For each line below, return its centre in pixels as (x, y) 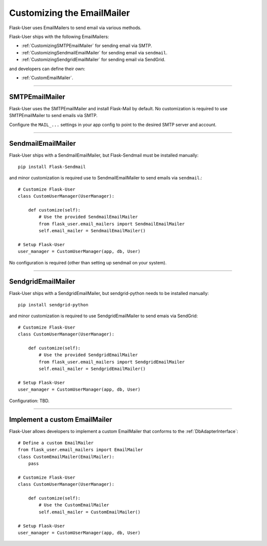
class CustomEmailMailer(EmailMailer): (66, 457)
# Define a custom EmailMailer (56, 443)
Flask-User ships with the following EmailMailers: (59, 37)
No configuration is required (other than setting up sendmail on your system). (88, 262)
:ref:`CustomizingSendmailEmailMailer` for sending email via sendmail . (94, 52)
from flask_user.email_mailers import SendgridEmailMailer (112, 362)
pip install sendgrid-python (53, 305)
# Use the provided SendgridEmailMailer (88, 355)
